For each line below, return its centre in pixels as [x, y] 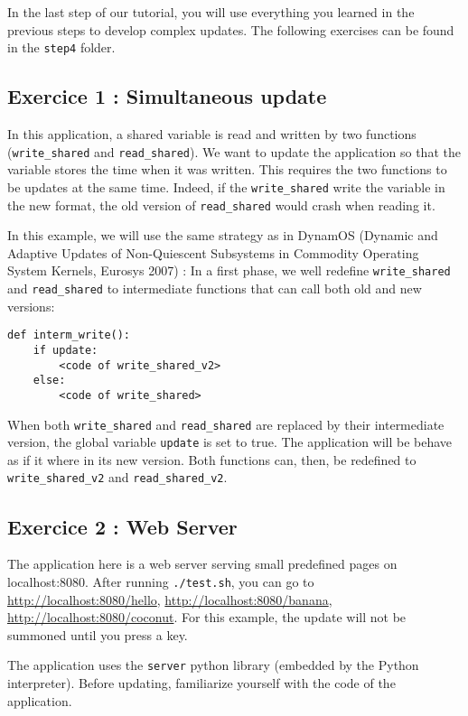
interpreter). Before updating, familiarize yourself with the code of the [201, 683]
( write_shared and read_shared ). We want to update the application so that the [234, 151]
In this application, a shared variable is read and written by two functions [212, 134]
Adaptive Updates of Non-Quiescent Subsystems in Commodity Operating [213, 252]
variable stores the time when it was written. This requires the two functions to [227, 169]
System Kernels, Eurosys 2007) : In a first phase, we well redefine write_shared [229, 270]
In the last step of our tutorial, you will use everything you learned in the [211, 12]
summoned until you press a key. [98, 634]
